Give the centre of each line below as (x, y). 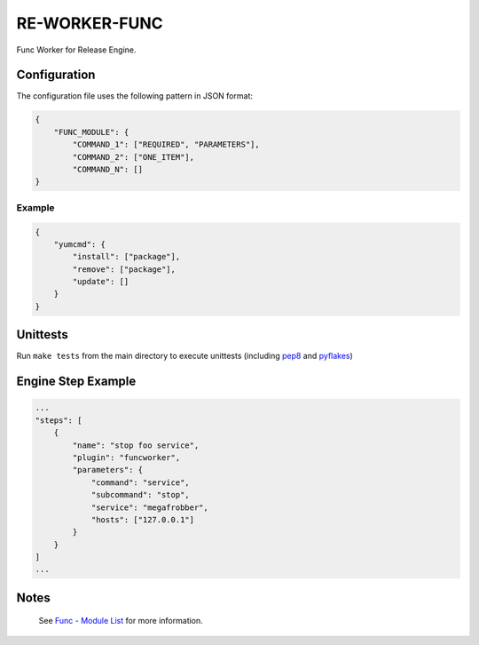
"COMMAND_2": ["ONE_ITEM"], (133, 157)
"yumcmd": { (80, 244)
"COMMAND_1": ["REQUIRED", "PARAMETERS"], (166, 145)
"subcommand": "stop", (140, 495)
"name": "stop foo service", (136, 445)
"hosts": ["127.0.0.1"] (143, 519)
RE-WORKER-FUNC (90, 23)
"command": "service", (140, 482)
